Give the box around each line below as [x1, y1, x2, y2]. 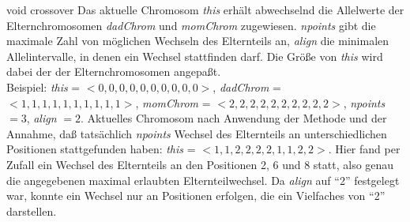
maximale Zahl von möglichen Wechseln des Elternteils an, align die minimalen [6, 32, 389, 49]
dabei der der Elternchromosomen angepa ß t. [6, 63, 221, 80]
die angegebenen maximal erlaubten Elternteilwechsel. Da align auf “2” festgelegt [6, 171, 400, 188]
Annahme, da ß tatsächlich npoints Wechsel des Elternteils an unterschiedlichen [6, 125, 387, 141]
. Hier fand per [328, 141, 401, 157]
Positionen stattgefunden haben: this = [6, 141, 196, 157]
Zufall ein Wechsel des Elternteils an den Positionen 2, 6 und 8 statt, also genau [6, 156, 394, 172]
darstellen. [6, 202, 57, 219]
